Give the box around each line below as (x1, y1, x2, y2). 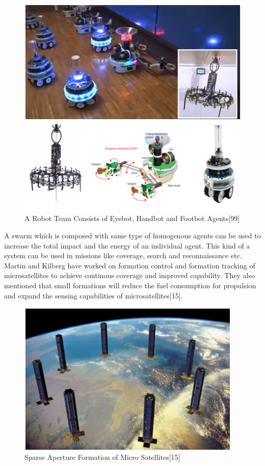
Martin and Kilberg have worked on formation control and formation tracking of (4, 260, 255, 270)
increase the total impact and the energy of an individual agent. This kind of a (4, 240, 250, 251)
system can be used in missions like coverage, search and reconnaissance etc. (4, 250, 242, 261)
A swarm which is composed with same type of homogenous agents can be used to (4, 230, 261, 240)
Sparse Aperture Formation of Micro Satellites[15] (24, 451, 180, 462)
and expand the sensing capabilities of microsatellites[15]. (4, 290, 183, 300)
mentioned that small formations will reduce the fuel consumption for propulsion (4, 280, 256, 290)
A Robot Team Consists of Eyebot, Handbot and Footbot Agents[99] (24, 213, 240, 224)
